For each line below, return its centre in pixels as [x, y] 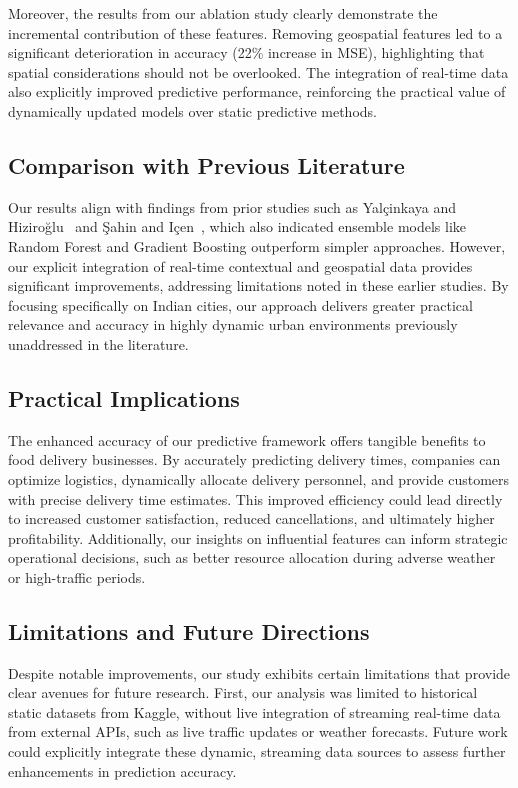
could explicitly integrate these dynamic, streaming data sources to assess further [257, 751]
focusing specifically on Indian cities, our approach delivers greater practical [240, 304]
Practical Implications [124, 397]
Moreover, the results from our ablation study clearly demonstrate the [223, 13]
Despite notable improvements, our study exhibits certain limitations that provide [259, 672]
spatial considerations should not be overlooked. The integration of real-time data [258, 71]
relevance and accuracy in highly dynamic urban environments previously [233, 324]
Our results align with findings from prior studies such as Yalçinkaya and [232, 206]
